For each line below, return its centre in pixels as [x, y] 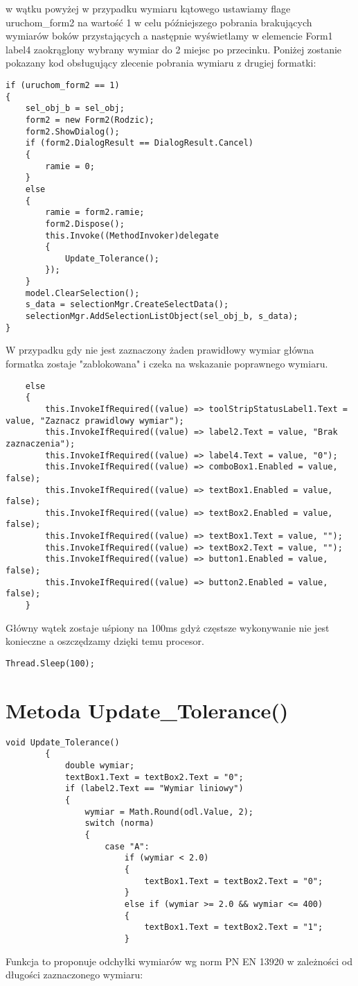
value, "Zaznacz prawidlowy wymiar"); [95, 421]
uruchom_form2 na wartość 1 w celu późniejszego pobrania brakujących [159, 22]
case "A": [127, 846]
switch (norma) [119, 823]
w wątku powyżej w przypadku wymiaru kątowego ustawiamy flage [148, 8]
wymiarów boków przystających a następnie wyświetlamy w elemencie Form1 [169, 36]
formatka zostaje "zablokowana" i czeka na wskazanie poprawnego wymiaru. [167, 363]
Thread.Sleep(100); [50, 663]
